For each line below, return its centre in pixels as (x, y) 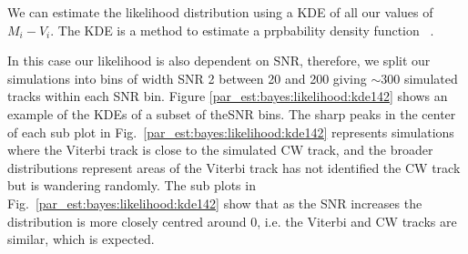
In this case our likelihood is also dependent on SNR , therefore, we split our (219, 61)
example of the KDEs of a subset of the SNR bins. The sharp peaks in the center (232, 113)
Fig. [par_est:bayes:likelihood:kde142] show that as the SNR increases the (215, 203)
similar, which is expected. (81, 239)
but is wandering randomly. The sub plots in (132, 185)
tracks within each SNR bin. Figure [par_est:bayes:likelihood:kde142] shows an (228, 96)
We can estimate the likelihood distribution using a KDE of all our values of (220, 12)
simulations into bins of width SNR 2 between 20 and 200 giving (187, 78)
